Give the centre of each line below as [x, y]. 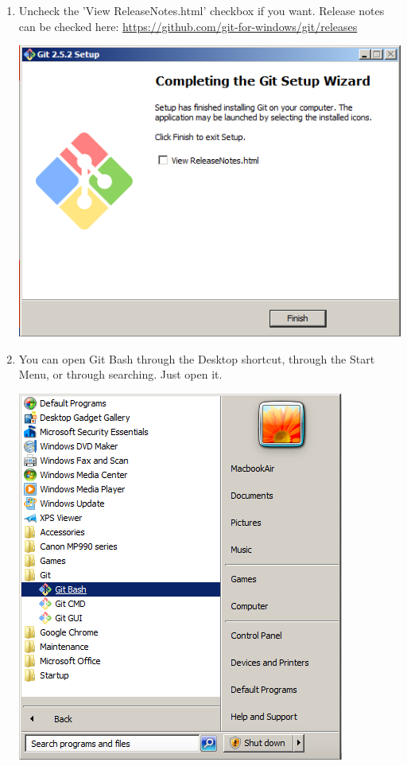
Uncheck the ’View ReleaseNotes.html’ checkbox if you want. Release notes [202, 10]
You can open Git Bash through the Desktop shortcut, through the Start [197, 358]
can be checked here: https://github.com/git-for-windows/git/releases [188, 26]
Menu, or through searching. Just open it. [120, 374]
